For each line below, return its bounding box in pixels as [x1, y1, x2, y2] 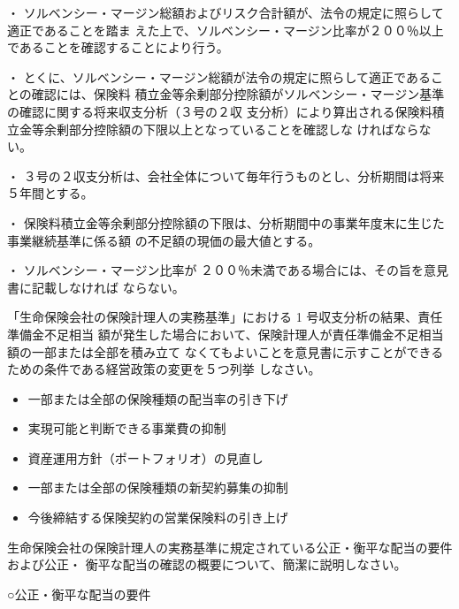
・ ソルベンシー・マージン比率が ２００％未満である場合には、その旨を [7, 261, 424, 279]
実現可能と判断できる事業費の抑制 [27, 419, 226, 438]
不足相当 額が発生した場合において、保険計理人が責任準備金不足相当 [43, 324, 444, 343]
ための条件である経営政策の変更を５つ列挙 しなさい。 [7, 360, 321, 378]
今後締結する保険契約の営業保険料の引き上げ [27, 508, 288, 527]
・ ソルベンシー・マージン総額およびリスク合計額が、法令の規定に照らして [7, 4, 444, 21]
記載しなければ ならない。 [31, 278, 185, 296]
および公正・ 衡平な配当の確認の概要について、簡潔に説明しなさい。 [7, 555, 407, 574]
